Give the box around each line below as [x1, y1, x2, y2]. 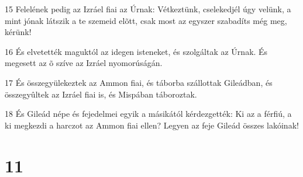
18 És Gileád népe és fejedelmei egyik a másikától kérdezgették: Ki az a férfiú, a [5, 107, 292, 120]
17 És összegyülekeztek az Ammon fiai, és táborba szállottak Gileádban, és [5, 76, 273, 88]
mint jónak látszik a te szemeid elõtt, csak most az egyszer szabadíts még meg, [5, 14, 287, 26]
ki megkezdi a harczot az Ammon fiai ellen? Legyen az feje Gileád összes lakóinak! [5, 119, 299, 131]
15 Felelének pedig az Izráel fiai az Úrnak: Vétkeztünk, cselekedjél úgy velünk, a [5, 3, 291, 15]
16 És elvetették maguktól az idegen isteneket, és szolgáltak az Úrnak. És [5, 45, 268, 57]
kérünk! [5, 26, 32, 38]
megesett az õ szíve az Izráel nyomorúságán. [5, 57, 163, 69]
